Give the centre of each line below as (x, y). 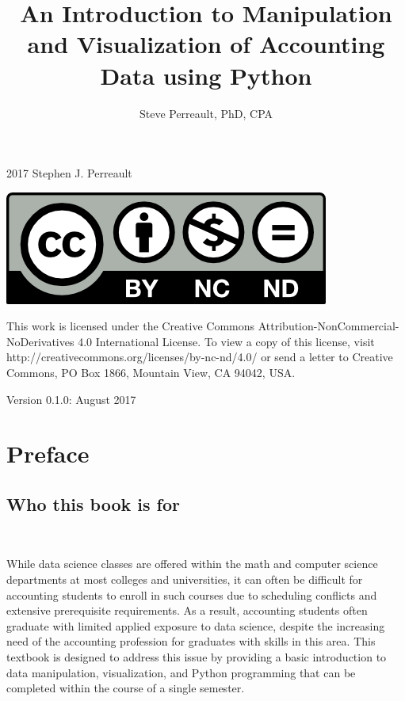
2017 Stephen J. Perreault (69, 173)
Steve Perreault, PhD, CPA (206, 113)
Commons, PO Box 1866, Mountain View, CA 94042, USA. (151, 373)
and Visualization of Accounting (206, 44)
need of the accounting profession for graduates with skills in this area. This (191, 641)
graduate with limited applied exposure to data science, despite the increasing (196, 625)
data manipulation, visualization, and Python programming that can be (181, 672)
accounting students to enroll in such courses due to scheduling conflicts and (192, 594)
